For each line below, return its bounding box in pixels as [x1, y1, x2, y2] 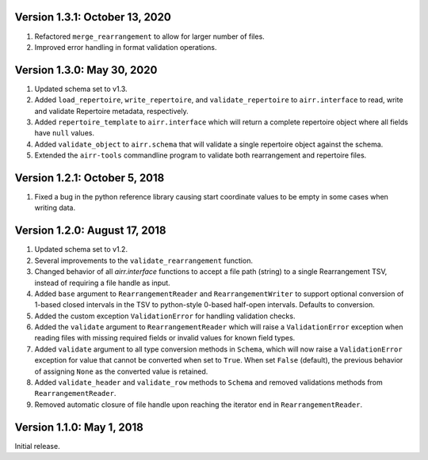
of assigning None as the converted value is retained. [34, 367, 208, 376]
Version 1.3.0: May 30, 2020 [14, 63, 158, 77]
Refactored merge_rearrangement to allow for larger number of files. [34, 32, 265, 41]
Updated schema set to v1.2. [34, 245, 128, 254]
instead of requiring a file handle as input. [34, 278, 170, 287]
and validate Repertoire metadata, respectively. [34, 106, 189, 116]
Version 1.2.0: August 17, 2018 [14, 224, 166, 238]
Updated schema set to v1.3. [34, 84, 128, 93]
